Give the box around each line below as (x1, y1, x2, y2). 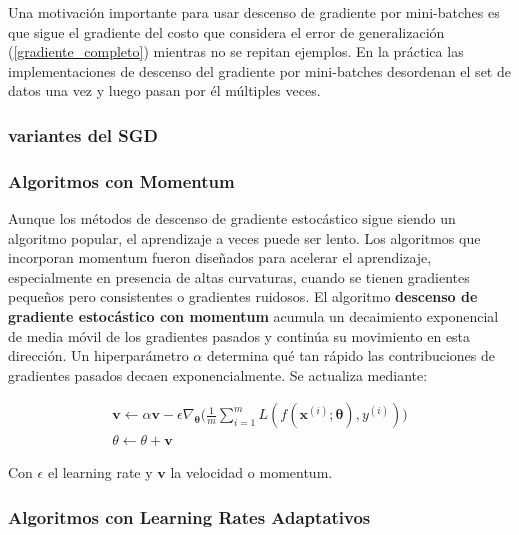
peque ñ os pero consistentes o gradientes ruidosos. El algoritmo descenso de (8, 286, 478, 307)
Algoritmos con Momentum (8, 168, 235, 193)
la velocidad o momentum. (170, 462, 333, 483)
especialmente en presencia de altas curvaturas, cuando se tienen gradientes (8, 266, 470, 287)
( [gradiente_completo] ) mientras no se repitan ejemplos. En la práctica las (8, 41, 464, 62)
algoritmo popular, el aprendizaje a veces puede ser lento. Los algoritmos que (8, 227, 481, 248)
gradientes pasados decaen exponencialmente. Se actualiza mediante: (8, 364, 428, 385)
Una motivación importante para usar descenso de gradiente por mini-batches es (8, 2, 500, 22)
